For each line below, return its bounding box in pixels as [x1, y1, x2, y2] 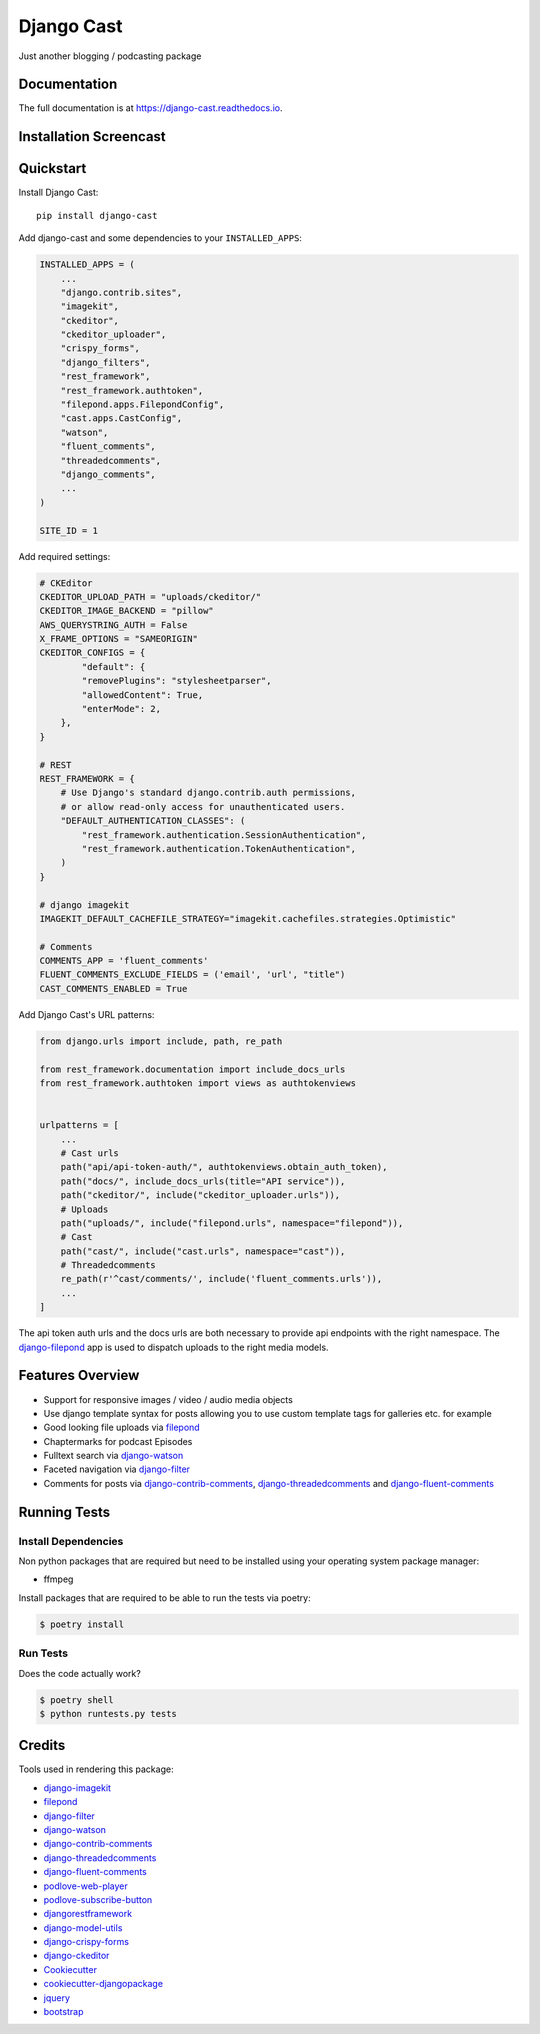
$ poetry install [39, 1618, 125, 1630]
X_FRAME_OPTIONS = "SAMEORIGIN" [39, 633, 199, 645]
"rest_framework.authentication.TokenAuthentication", [81, 843, 357, 854]
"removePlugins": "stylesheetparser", [81, 675, 272, 687]
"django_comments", [60, 469, 157, 480]
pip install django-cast [36, 210, 158, 221]
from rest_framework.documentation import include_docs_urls [39, 1063, 346, 1075]
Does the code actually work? [18, 1667, 142, 1679]
